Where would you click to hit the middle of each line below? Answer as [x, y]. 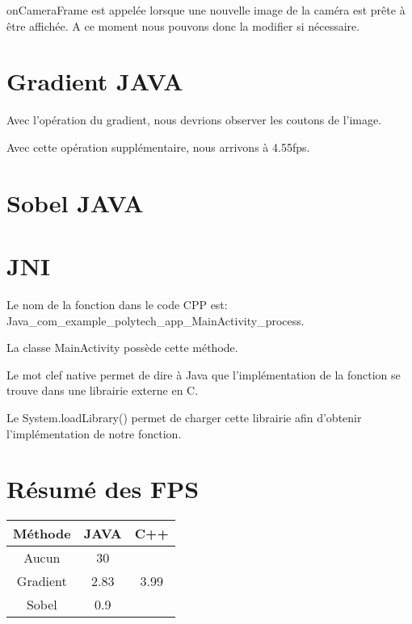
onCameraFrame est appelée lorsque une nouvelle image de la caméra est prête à [206, 10]
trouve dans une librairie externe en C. [103, 390]
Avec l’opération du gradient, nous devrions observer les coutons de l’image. [194, 120]
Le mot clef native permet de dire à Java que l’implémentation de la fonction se [204, 374]
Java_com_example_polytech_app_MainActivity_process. [156, 320]
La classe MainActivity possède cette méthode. [122, 348]
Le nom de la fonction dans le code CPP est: [117, 304]
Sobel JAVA [75, 202]
